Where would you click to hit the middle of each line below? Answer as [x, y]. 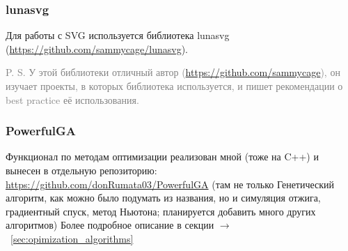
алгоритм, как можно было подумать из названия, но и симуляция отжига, [163, 198]
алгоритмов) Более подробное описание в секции [110, 225]
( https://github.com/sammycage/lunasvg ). [97, 48]
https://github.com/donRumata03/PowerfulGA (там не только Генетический [170, 184]
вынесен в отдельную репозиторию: [81, 170]
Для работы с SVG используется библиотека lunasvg [118, 35]
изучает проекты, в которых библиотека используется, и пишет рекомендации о [174, 86]
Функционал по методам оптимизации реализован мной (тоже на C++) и [162, 157]
